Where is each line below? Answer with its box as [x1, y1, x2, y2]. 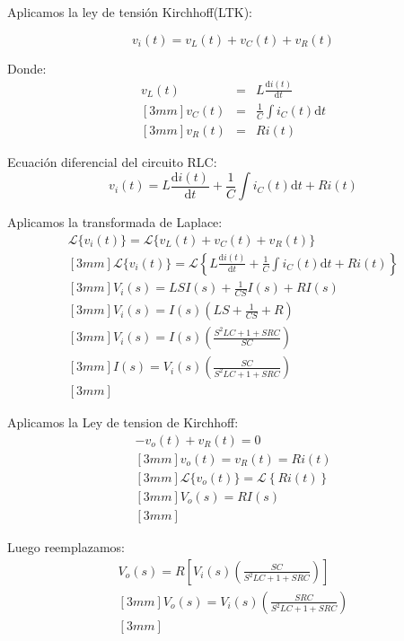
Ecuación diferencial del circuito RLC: [7, 153, 217, 171]
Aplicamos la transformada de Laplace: [7, 213, 223, 232]
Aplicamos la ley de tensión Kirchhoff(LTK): [7, 3, 252, 21]
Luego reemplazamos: [7, 537, 125, 556]
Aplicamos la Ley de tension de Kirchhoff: [7, 413, 239, 432]
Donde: [7, 58, 47, 77]
